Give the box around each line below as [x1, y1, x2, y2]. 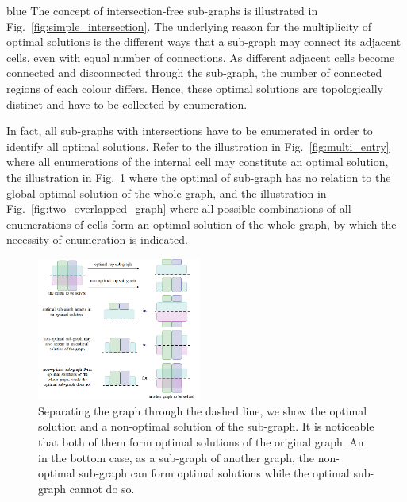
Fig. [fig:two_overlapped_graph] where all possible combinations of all [6, 200, 351, 217]
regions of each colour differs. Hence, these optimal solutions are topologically [6, 79, 383, 96]
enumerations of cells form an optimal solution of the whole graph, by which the [6, 215, 397, 232]
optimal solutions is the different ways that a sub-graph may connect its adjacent [6, 33, 401, 50]
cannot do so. [69, 480, 135, 496]
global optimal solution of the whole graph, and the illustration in [6, 184, 327, 201]
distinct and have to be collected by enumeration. [6, 95, 248, 112]
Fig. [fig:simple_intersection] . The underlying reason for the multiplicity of [6, 17, 371, 34]
